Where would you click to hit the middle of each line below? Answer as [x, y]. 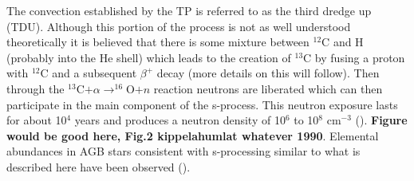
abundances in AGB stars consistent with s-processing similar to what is [183, 151]
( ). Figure [381, 120]
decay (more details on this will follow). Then [268, 73]
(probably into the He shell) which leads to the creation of [149, 57]
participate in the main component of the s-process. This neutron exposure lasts [202, 104]
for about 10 [37, 120]
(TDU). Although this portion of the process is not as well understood [179, 26]
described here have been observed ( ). [99, 166]
